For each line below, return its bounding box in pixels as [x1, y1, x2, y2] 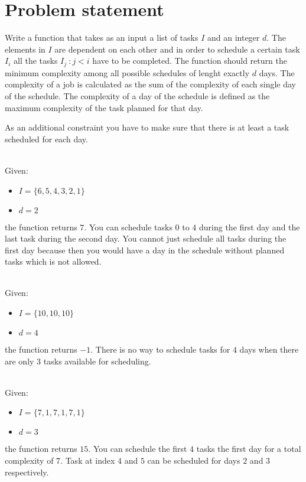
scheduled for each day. [5, 132, 88, 145]
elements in [5, 43, 45, 55]
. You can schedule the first [88, 442, 187, 455]
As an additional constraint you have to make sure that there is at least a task [5, 121, 289, 133]
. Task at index [60, 454, 115, 467]
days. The [259, 66, 295, 79]
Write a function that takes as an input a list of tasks [5, 31, 198, 44]
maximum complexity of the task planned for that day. [5, 101, 203, 113]
